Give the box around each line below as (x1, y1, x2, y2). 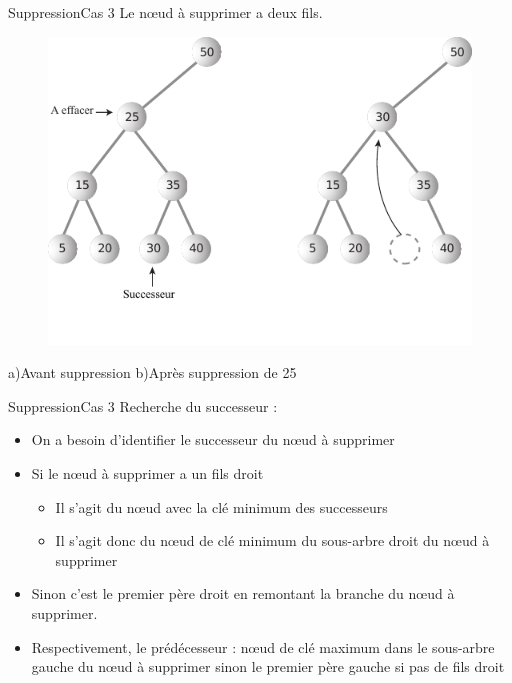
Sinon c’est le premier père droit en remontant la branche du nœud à (31, 583, 455, 604)
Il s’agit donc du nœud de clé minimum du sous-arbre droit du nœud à (55, 530, 490, 551)
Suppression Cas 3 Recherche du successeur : (8, 395, 278, 416)
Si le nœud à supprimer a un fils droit (31, 462, 264, 483)
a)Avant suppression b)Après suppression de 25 (8, 362, 297, 383)
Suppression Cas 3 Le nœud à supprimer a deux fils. (8, 2, 323, 22)
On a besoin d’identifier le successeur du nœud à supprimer (31, 429, 395, 450)
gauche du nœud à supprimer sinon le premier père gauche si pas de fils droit (31, 656, 505, 677)
